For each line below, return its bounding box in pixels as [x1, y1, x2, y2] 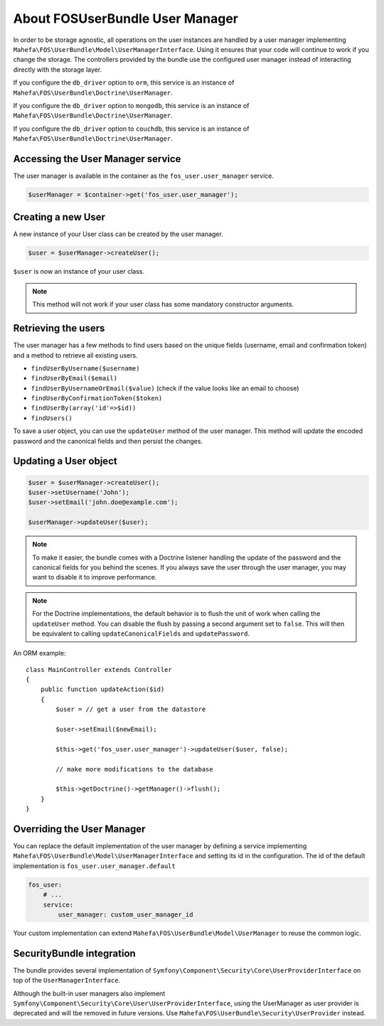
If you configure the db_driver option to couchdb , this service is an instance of [13, 124, 250, 133]
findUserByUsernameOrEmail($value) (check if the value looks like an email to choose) [31, 384, 299, 392]
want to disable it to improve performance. [32, 573, 157, 582]
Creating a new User [13, 211, 106, 223]
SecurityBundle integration [13, 947, 137, 959]
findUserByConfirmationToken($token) [31, 395, 163, 402]
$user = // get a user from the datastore [55, 705, 206, 714]
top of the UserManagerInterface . [13, 976, 121, 985]
